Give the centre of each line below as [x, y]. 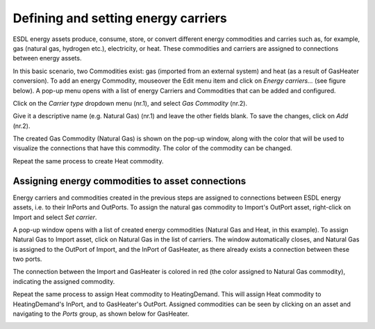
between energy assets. [47, 58]
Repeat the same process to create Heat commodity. [88, 161]
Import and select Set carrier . [55, 217]
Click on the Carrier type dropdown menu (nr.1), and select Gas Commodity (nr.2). [130, 103]
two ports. [27, 259]
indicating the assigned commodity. [64, 281]
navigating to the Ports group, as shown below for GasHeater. [101, 314]
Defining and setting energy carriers [120, 18]
